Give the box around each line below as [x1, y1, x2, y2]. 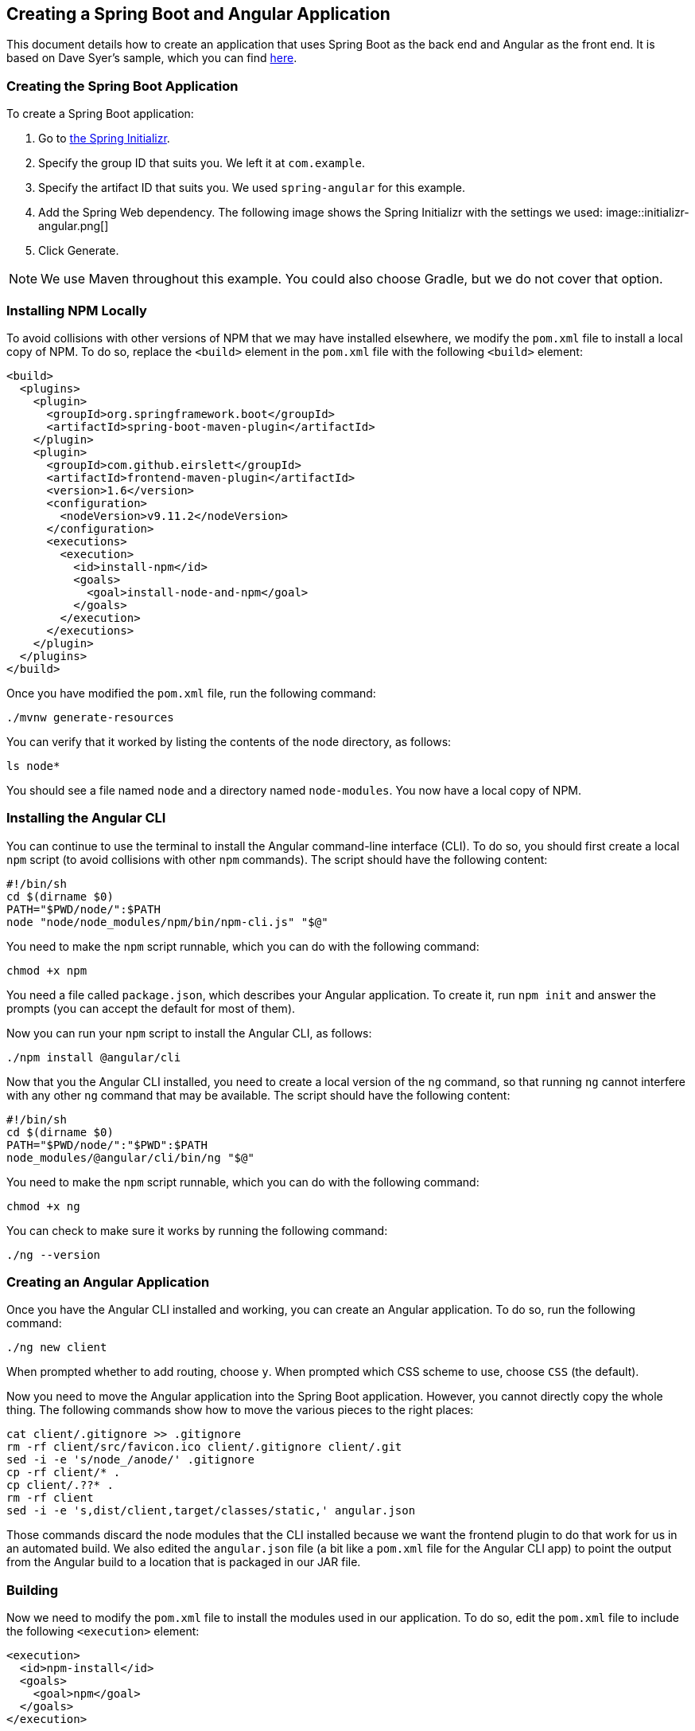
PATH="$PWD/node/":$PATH [6, 902, 161, 916]
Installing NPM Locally [6, 302, 147, 318]
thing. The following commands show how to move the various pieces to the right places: [6, 1403, 474, 1417]
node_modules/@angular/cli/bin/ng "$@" [6, 1151, 254, 1164]
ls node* [6, 759, 60, 772]
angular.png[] [38, 219, 109, 233]
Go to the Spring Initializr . [38, 131, 170, 146]
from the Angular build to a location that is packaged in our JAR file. [6, 1555, 361, 1569]
